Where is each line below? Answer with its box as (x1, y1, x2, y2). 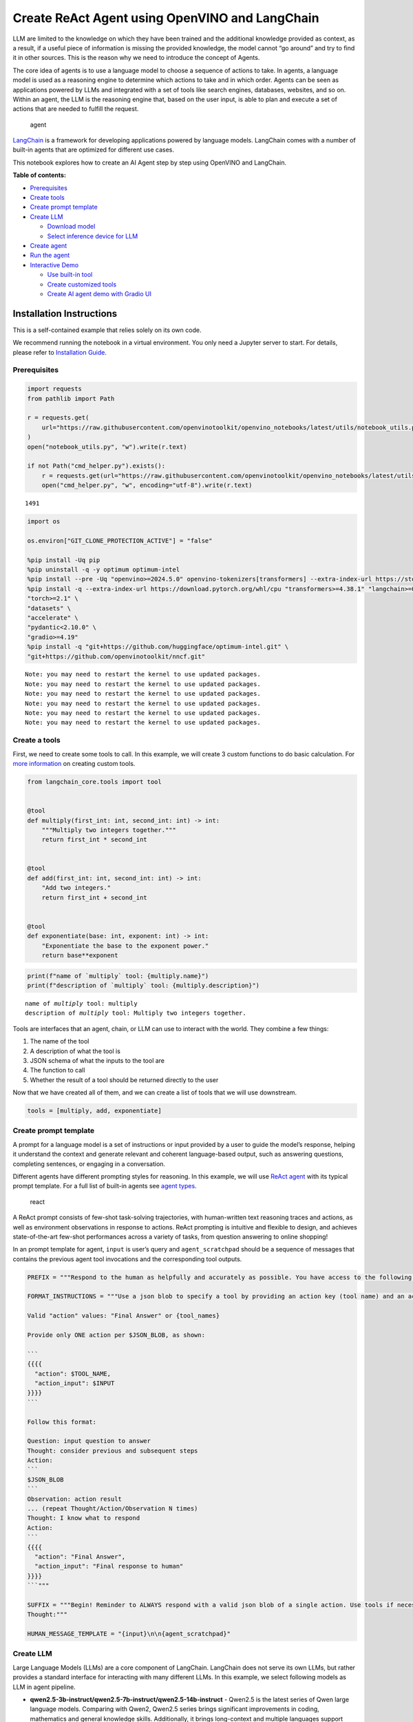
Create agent (30, 241, 67, 249)
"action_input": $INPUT (34, 1379, 115, 1387)
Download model (47, 222, 96, 231)
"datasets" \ (27, 604, 72, 612)
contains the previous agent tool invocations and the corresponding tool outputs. (12, 1254, 242, 1263)
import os (27, 517, 61, 526)
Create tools (30, 194, 65, 202)
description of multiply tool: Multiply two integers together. (25, 1009, 247, 1017)
